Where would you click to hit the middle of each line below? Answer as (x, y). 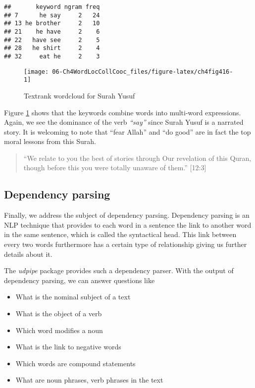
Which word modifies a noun (59, 330)
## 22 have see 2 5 (52, 40)
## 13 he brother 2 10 (52, 24)
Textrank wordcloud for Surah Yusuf (79, 95)
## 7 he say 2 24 (52, 15)
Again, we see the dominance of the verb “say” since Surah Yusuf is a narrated (124, 122)
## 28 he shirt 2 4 (52, 48)
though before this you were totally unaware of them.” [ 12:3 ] (115, 168)
